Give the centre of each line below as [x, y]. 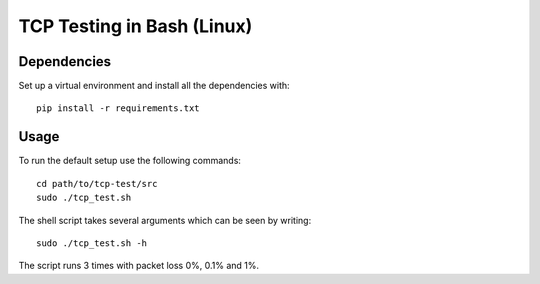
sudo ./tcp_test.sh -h [92, 243]
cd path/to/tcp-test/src [97, 183]
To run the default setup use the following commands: [130, 161]
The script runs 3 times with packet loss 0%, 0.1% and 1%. [139, 266]
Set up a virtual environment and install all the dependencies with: [154, 86]
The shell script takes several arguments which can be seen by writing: [165, 220]
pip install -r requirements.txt [118, 108]
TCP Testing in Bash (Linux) [135, 26]
